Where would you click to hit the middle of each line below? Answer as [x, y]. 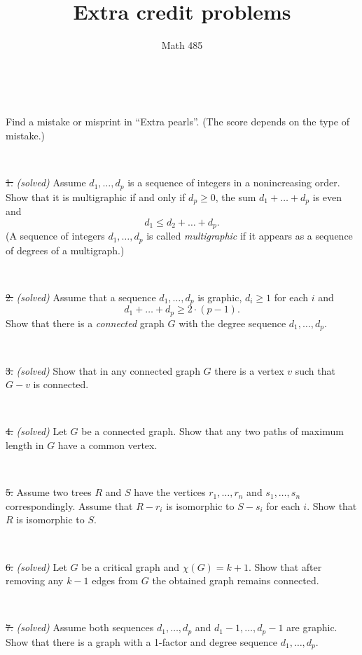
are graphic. [312, 627]
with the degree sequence [232, 323]
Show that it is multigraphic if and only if [96, 196]
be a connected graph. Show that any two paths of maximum [213, 431]
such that [315, 370]
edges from [115, 580]
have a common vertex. [107, 445]
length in [25, 445]
